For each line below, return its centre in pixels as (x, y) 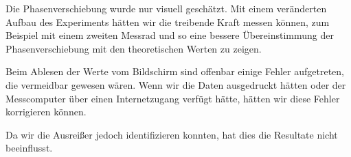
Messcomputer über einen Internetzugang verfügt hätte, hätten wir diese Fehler (173, 98)
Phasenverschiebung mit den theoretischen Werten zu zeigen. (134, 48)
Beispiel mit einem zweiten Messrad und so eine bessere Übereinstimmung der (170, 35)
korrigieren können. (46, 112)
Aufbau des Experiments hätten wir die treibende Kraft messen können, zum (168, 22)
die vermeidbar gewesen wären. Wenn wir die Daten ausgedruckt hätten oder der (176, 84)
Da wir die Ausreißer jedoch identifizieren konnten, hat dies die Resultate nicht (172, 134)
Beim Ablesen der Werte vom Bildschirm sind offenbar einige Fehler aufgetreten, (175, 71)
